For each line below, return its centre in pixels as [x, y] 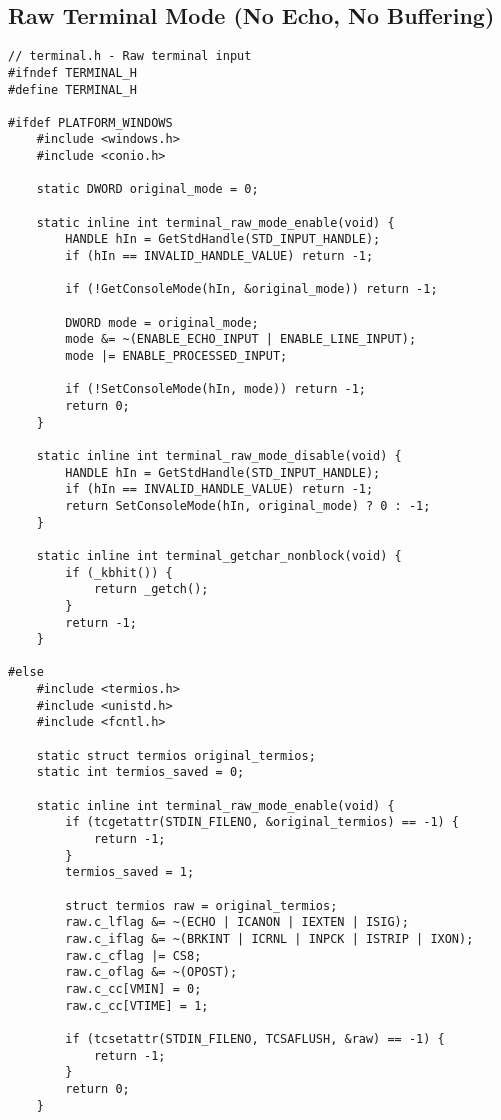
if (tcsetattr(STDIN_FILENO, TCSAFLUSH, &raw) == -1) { [255, 1038]
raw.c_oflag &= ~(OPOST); [151, 972]
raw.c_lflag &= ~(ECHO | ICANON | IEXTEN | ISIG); [237, 922]
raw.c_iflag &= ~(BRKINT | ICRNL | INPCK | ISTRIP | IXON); [269, 938]
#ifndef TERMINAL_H [72, 72]
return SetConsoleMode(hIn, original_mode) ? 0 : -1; [248, 505]
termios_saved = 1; [130, 872]
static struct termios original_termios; [176, 755]
